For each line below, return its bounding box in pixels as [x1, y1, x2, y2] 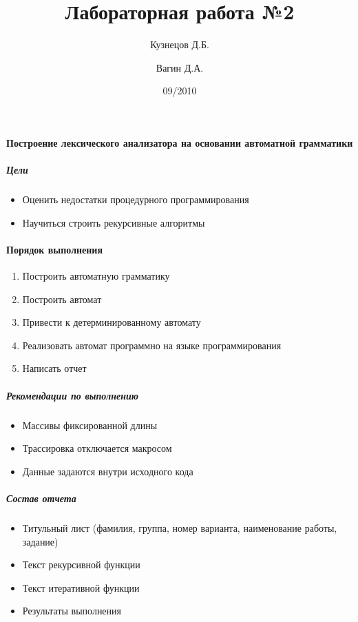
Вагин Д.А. [156, 60, 204, 74]
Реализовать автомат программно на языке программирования [22, 338, 282, 352]
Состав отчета [6, 490, 76, 505]
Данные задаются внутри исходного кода [22, 464, 193, 478]
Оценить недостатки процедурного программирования [22, 192, 249, 207]
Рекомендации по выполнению [6, 388, 138, 402]
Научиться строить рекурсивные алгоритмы [22, 215, 205, 229]
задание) [22, 534, 59, 548]
